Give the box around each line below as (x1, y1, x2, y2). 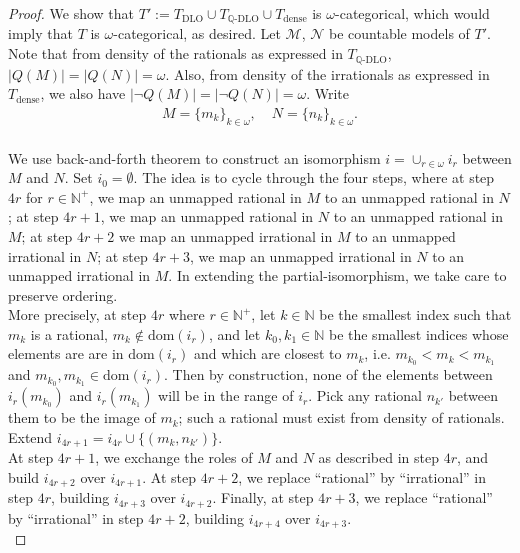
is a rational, (30, 323, 108, 344)
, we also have (40, 83, 126, 104)
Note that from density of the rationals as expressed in (8, 43, 343, 64)
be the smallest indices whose (328, 323, 509, 344)
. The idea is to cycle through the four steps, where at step (133, 167, 495, 188)
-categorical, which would (335, 3, 490, 23)
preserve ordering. (8, 284, 118, 305)
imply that (8, 23, 73, 44)
